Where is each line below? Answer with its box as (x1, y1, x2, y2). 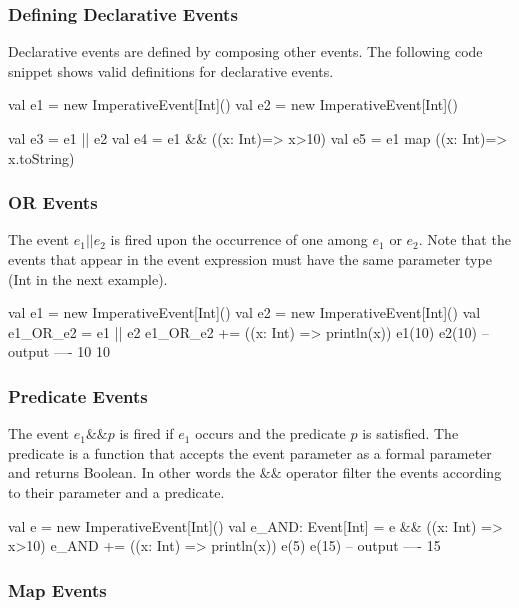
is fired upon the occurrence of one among (110, 229, 368, 250)
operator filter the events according (286, 462, 502, 483)
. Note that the (418, 229, 511, 250)
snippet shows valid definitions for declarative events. (8, 60, 334, 81)
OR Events (8, 190, 98, 215)
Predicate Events (8, 383, 148, 408)
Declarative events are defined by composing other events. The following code (8, 41, 483, 62)
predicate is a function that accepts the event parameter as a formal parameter (8, 442, 492, 463)
